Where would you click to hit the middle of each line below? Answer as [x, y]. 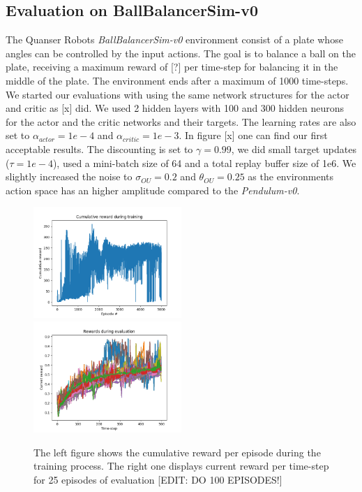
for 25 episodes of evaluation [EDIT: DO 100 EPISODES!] [158, 479]
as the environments [291, 176]
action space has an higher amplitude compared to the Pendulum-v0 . [153, 190]
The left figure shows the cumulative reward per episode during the [177, 452]
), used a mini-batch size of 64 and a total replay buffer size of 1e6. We [204, 162]
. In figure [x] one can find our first [253, 135]
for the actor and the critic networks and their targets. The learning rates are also [181, 121]
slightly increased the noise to [69, 176]
